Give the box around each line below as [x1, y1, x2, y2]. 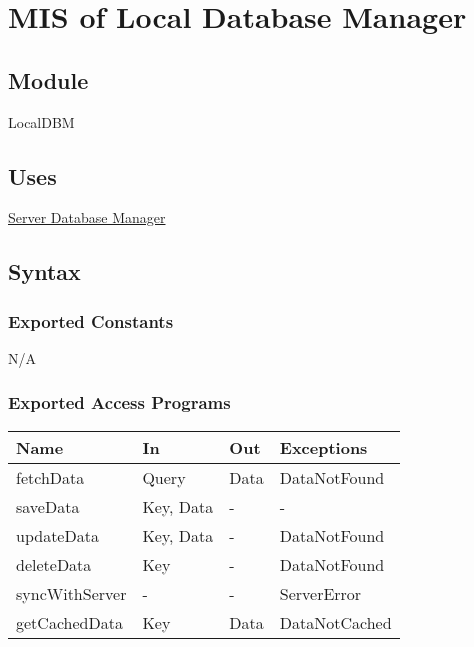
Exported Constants [8, 308, 174, 333]
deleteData [16, 552, 92, 576]
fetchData [16, 465, 85, 489]
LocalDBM [8, 111, 75, 132]
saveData [16, 494, 80, 518]
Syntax [8, 256, 81, 287]
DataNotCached [279, 610, 392, 634]
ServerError [279, 581, 362, 605]
